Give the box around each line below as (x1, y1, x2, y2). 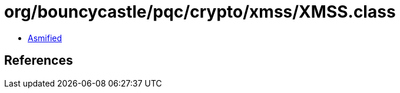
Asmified (28, 32, 62, 43)
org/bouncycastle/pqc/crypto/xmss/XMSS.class (4, 2, 396, 22)
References (4, 53, 73, 68)
